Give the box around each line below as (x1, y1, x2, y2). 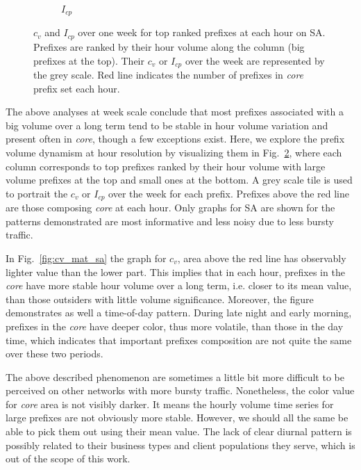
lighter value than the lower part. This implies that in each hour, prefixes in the (6, 264, 345, 279)
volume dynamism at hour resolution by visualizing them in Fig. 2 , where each (6, 145, 342, 159)
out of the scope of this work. (6, 451, 131, 466)
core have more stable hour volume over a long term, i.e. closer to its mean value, (6, 278, 352, 293)
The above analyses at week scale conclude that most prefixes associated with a (6, 104, 344, 119)
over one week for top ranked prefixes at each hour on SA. (78, 25, 326, 40)
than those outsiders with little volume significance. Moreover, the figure (6, 291, 314, 306)
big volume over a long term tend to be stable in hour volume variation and (6, 117, 328, 132)
